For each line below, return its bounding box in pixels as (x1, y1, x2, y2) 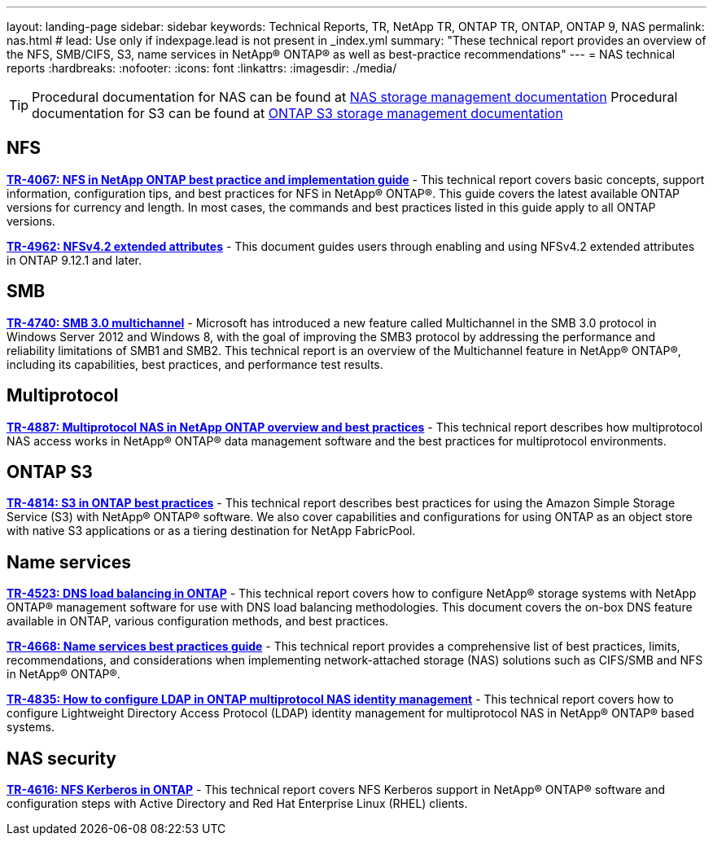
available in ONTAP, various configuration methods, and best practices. (7, 614, 389, 629)
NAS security (7, 748, 116, 769)
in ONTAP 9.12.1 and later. (7, 252, 142, 267)
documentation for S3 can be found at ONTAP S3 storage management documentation (32, 105, 563, 121)
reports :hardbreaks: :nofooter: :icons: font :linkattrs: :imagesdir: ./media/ (7, 61, 397, 75)
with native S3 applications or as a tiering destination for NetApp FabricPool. (7, 524, 416, 538)
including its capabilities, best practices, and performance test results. (7, 357, 383, 371)
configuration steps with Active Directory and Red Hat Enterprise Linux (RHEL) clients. (7, 796, 468, 811)
